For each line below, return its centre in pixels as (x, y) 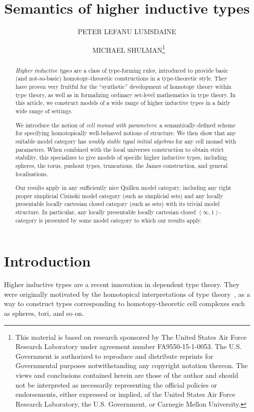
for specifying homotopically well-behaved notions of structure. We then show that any (126, 133)
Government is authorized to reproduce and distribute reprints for (114, 356)
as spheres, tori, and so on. (44, 313)
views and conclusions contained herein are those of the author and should (127, 375)
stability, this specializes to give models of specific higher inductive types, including (121, 157)
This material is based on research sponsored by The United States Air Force (131, 337)
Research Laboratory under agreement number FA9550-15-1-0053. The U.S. (128, 346)
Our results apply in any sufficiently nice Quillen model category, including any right (123, 188)
